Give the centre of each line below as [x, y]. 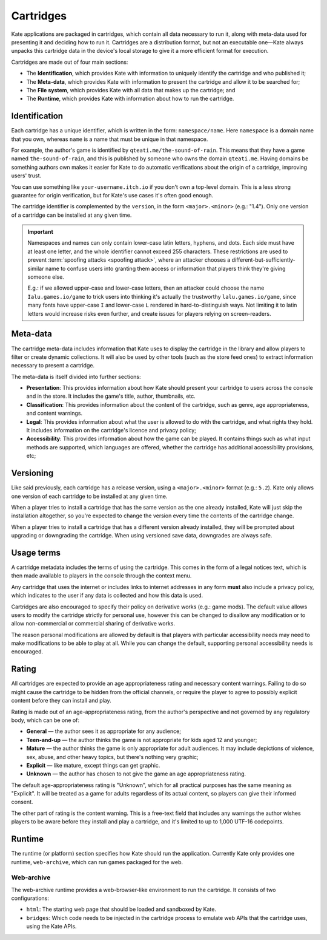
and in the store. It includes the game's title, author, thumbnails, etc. [111, 396]
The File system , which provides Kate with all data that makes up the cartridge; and [131, 90]
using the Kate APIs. [51, 927]
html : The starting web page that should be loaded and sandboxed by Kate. [121, 909]
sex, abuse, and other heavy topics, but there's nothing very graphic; [113, 757]
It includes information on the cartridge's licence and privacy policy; [111, 431]
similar [36, 268]
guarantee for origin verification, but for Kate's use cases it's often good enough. [112, 195]
